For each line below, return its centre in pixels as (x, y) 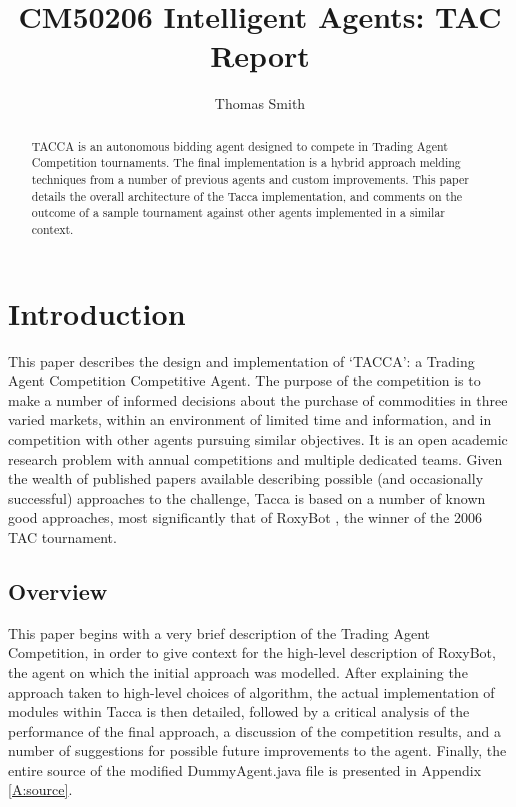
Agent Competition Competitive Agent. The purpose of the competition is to (244, 380)
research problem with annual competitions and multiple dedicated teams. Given (255, 458)
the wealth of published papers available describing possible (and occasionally (246, 478)
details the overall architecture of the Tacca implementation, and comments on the (247, 195)
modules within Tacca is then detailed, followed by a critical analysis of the (239, 711)
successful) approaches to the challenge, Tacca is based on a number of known (247, 497)
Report (260, 55)
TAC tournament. (62, 536)
